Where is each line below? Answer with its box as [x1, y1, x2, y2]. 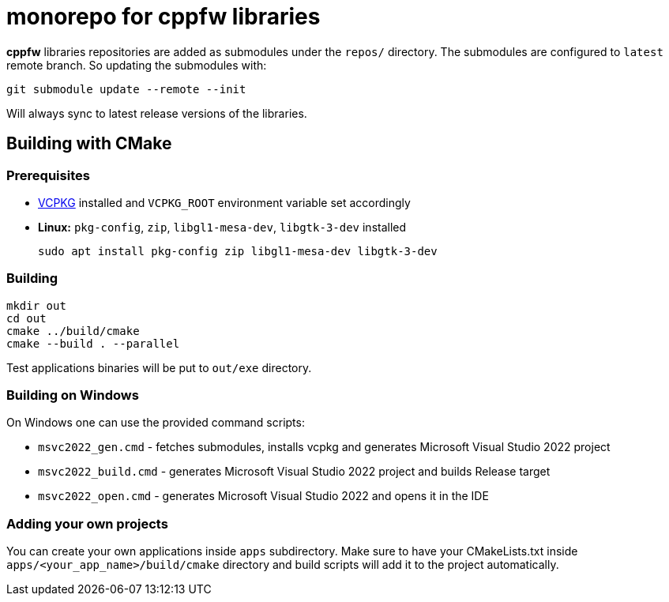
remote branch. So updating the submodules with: [6, 58, 267, 72]
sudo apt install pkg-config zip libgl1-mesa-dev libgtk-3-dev [38, 244, 438, 258]
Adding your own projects [6, 515, 168, 532]
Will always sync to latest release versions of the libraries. [6, 106, 307, 120]
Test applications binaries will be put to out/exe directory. [6, 360, 312, 374]
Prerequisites [6, 167, 90, 183]
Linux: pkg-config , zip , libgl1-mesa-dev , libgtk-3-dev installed [38, 220, 407, 234]
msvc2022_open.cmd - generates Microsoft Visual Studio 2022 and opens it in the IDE [38, 489, 489, 503]
